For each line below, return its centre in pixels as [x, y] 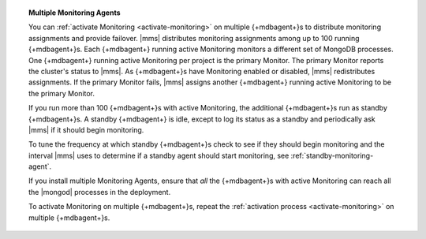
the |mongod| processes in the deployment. [100, 192]
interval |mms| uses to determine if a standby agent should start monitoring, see [159, 155]
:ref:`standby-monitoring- [332, 155]
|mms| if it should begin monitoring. [86, 129]
